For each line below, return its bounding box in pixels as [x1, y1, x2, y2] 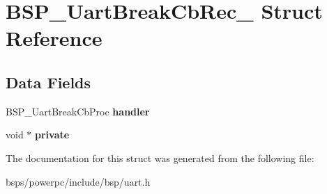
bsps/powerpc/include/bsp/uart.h [6, 174, 151, 188]
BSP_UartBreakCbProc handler [6, 104, 150, 118]
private [35, 127, 70, 142]
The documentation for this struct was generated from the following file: [6, 150, 314, 165]
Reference [6, 24, 102, 52]
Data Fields [6, 71, 91, 92]
